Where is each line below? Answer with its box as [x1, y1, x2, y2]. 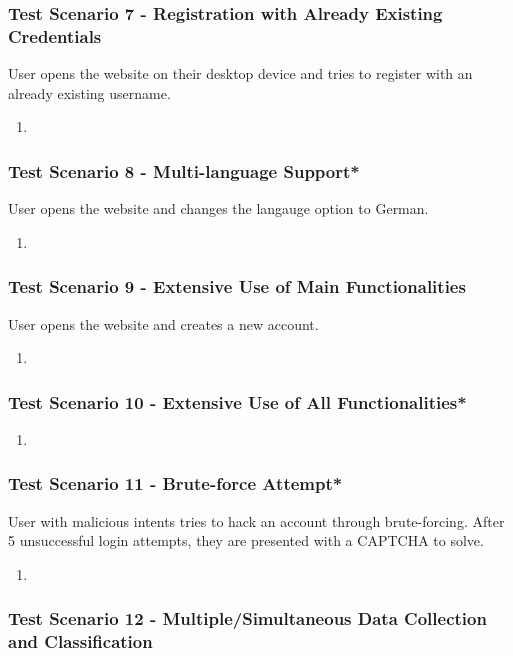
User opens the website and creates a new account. [8, 313, 319, 334]
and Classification [8, 629, 153, 654]
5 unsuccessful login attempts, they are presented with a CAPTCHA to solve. [8, 530, 484, 551]
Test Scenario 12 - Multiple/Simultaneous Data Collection [8, 606, 487, 631]
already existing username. [8, 82, 171, 103]
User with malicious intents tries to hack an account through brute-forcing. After [8, 510, 505, 531]
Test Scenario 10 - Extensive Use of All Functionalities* [8, 389, 467, 414]
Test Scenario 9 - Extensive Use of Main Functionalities [8, 274, 466, 299]
